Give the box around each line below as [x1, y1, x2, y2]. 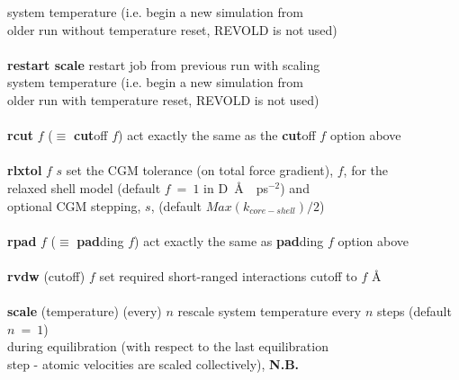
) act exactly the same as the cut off [118, 126, 316, 145]
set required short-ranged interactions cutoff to [99, 266, 357, 285]
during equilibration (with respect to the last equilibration [7, 337, 328, 356]
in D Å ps [203, 178, 268, 197]
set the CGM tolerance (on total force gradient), [66, 161, 334, 180]
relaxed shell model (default [7, 178, 161, 197]
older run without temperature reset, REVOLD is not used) [7, 20, 337, 39]
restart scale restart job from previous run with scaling [7, 55, 320, 74]
